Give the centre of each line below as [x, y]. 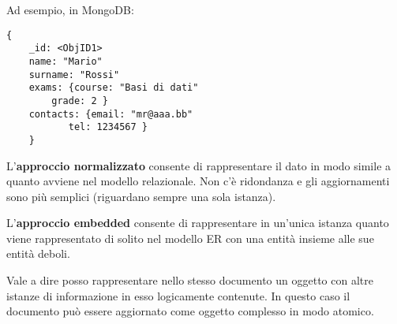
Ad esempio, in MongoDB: [70, 9]
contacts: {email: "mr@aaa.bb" [111, 114]
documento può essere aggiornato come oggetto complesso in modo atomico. [190, 311]
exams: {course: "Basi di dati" [114, 88]
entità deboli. [38, 253]
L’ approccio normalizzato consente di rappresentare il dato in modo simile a [199, 165]
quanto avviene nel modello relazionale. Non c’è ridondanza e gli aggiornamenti [198, 181]
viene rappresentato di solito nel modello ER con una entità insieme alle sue [190, 238]
